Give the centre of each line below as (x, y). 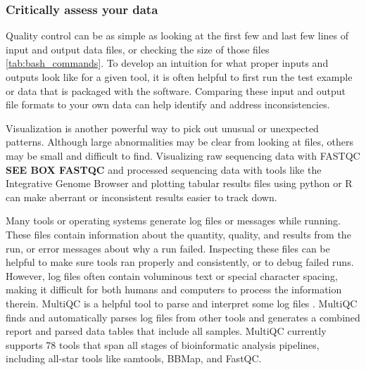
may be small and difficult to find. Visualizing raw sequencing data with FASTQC (183, 155)
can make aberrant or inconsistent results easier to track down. (141, 197)
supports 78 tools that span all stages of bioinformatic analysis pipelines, (163, 344)
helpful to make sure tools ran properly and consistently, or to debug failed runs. (180, 262)
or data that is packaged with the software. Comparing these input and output (176, 90)
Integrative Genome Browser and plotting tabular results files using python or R (179, 183)
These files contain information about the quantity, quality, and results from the (178, 234)
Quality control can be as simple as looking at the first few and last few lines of (177, 36)
